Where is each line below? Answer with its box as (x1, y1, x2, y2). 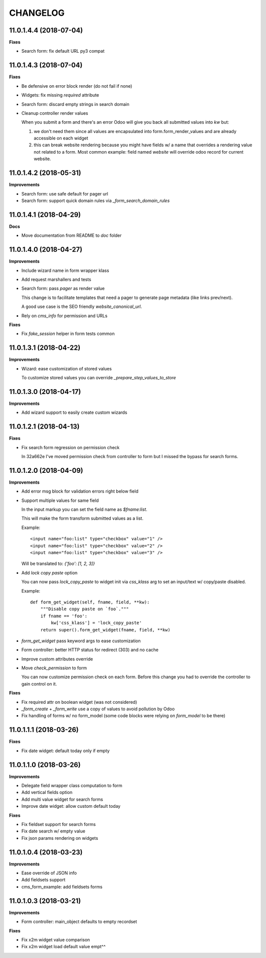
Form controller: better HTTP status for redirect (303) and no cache (21, 647, 159, 653)
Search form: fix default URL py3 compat (21, 48, 105, 54)
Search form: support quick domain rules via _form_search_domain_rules (21, 198, 170, 203)
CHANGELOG (9, 7, 65, 18)
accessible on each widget (33, 135, 88, 141)
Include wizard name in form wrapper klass (21, 267, 109, 273)
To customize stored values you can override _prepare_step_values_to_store (21, 374, 176, 380)
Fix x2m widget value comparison (21, 936, 90, 943)
